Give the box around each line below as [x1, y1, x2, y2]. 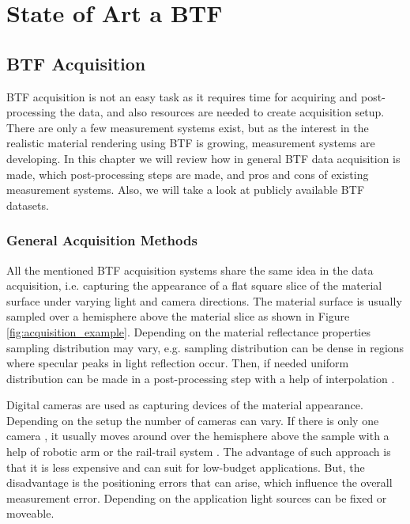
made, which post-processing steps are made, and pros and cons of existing [6, 165, 369, 182]
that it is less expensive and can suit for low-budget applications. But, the [6, 458, 365, 475]
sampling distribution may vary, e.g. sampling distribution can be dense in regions [6, 339, 404, 355]
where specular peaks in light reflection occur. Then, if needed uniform [6, 355, 349, 371]
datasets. [6, 196, 49, 213]
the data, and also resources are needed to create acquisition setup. [59, 104, 385, 120]
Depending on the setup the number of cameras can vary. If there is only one [6, 412, 379, 428]
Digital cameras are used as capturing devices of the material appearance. [6, 397, 363, 413]
